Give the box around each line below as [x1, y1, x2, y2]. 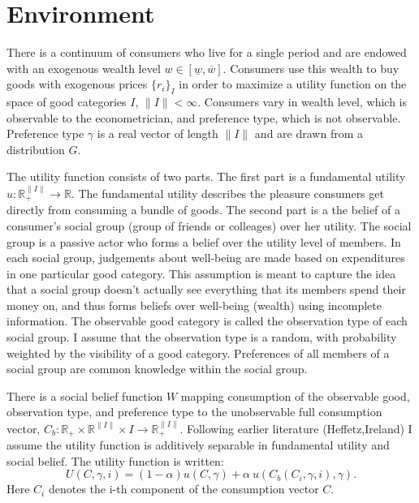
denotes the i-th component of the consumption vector [48, 480, 319, 497]
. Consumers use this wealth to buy [222, 59, 400, 76]
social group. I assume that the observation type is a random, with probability [6, 329, 397, 346]
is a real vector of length [97, 125, 218, 142]
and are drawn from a [254, 125, 363, 142]
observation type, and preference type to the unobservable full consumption [6, 403, 382, 420]
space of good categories [6, 93, 127, 110]
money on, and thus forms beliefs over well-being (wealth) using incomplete [6, 296, 382, 313]
